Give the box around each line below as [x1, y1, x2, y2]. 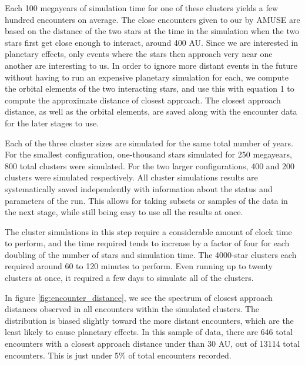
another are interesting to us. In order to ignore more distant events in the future [5, 59, 298, 71]
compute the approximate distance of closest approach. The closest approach [5, 93, 281, 106]
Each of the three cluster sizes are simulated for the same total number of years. [5, 136, 293, 149]
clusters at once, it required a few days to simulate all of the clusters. [5, 272, 254, 284]
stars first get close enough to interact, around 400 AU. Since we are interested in [5, 36, 299, 48]
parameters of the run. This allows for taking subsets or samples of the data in [5, 194, 288, 206]
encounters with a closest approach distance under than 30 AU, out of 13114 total [5, 337, 300, 350]
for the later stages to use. [5, 116, 99, 129]
